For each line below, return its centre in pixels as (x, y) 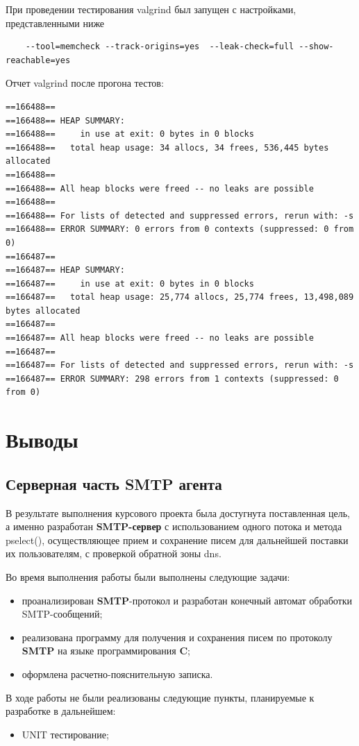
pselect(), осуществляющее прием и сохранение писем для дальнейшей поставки (177, 540)
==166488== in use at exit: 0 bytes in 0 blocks (130, 134)
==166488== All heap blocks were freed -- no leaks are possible (160, 188)
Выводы (42, 440)
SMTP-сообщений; (62, 614)
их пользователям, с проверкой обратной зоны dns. (114, 553)
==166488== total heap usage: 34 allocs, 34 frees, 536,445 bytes (167, 147)
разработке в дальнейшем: (61, 711)
